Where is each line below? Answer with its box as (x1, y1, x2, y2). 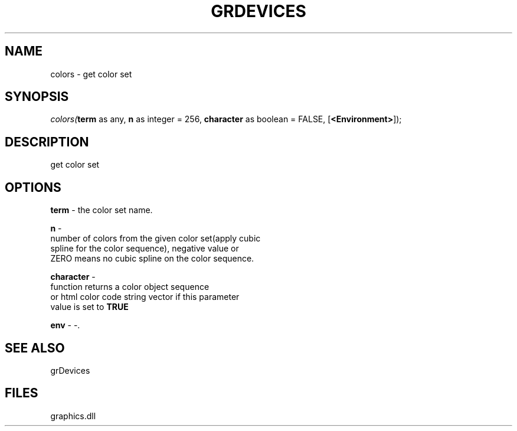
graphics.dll (50, 410, 96, 421)
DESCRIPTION (5, 134, 89, 149)
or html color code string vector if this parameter (50, 292, 240, 302)
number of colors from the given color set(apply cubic (50, 233, 261, 244)
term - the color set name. (50, 205, 153, 215)
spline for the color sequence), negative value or (50, 243, 239, 254)
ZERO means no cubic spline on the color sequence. (50, 253, 254, 264)
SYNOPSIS (5, 89, 69, 105)
